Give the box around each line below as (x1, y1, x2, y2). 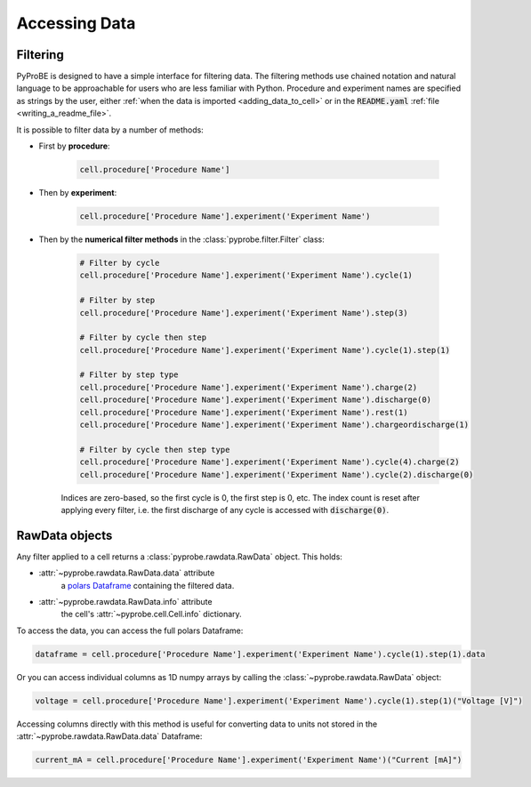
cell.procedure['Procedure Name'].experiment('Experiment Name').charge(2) (79, 382, 418, 392)
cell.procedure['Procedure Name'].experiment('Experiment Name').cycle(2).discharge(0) (79, 470, 474, 479)
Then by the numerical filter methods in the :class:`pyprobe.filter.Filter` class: (38, 234, 325, 245)
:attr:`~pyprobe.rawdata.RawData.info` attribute (38, 597, 213, 607)
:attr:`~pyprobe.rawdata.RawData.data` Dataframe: (16, 731, 203, 742)
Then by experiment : (38, 187, 117, 197)
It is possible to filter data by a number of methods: (16, 124, 204, 135)
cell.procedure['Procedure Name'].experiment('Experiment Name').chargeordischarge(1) (79, 420, 470, 430)
